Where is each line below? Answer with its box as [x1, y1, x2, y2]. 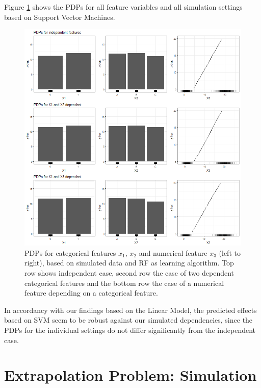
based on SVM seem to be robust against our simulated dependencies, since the [4, 314, 253, 325]
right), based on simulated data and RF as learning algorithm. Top [24, 257, 234, 268]
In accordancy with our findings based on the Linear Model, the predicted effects [4, 304, 257, 315]
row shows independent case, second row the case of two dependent [24, 267, 234, 278]
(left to [219, 247, 241, 258]
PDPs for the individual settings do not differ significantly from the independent [4, 324, 256, 335]
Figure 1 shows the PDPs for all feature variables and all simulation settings [4, 2, 243, 12]
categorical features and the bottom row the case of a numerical [24, 277, 224, 288]
